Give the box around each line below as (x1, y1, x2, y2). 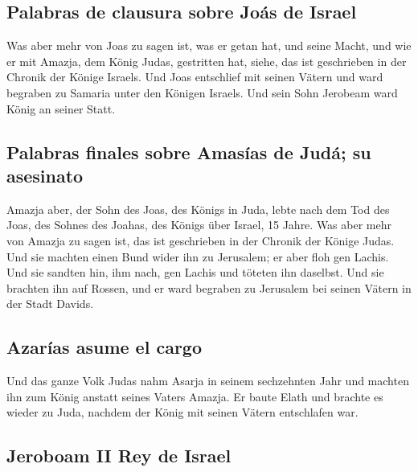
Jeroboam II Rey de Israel (6, 443, 232, 468)
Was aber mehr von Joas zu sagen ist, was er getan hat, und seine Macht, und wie (6, 37, 412, 54)
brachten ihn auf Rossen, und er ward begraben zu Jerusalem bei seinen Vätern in (6, 279, 412, 296)
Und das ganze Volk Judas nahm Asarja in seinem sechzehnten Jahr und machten (6, 372, 409, 389)
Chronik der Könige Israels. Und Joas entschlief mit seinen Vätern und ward (6, 68, 383, 85)
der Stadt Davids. (6, 295, 94, 312)
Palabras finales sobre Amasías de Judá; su (6, 139, 371, 164)
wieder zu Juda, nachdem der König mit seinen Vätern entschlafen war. (6, 404, 359, 421)
